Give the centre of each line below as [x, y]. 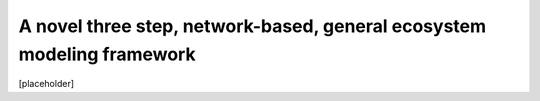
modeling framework [107, 54]
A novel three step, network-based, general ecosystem [252, 26]
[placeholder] [46, 84]
